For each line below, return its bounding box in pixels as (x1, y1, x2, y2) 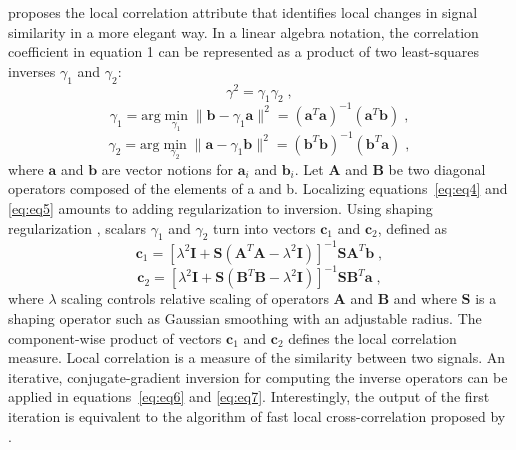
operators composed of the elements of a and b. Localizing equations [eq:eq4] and (8, 178, 508, 199)
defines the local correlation (288, 327, 457, 348)
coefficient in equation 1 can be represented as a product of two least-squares (8, 41, 480, 62)
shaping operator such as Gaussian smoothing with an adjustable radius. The (8, 307, 482, 328)
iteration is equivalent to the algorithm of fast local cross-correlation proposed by (8, 405, 506, 426)
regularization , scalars (8, 217, 146, 238)
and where (393, 288, 457, 309)
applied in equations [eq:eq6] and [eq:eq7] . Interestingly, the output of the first (8, 386, 490, 407)
